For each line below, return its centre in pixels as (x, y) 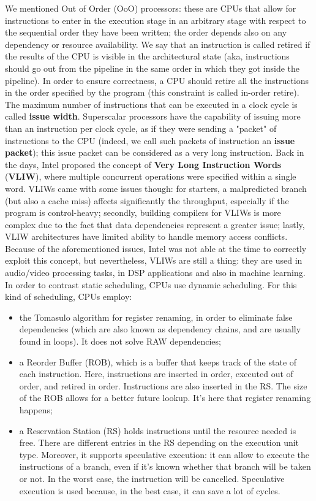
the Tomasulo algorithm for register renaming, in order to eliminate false (156, 317)
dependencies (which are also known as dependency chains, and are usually (160, 329)
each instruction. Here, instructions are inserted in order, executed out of (156, 374)
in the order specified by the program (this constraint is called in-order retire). (152, 92)
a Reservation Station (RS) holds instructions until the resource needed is (158, 430)
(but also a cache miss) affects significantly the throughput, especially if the (147, 200)
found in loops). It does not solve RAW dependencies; (120, 341)
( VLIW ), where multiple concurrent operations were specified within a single (151, 176)
